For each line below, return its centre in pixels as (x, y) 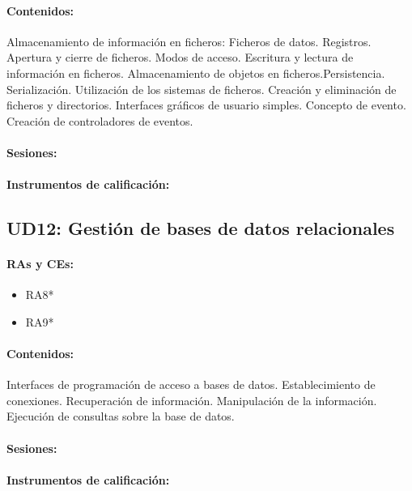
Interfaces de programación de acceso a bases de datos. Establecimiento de (191, 384)
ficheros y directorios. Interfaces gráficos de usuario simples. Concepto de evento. (206, 105)
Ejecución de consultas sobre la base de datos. (121, 416)
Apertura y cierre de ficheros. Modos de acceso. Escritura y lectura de (180, 57)
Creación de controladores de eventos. (100, 120)
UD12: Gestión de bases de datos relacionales (201, 228)
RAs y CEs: (40, 264)
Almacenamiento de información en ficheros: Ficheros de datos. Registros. (189, 41)
